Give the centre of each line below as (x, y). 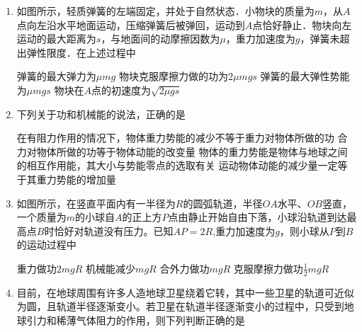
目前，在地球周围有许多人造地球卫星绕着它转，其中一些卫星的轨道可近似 (185, 292)
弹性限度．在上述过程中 (81, 52)
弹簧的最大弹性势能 (305, 76)
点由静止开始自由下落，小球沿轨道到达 (258, 217)
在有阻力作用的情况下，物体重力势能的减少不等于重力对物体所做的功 (175, 138)
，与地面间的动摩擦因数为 (160, 39)
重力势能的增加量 (76, 179)
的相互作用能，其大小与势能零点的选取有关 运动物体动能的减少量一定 (177, 165)
